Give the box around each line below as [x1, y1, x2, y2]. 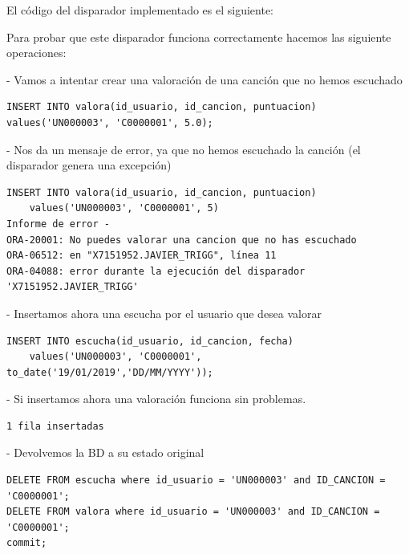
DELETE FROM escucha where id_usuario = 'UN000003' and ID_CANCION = [6, 475, 386, 487]
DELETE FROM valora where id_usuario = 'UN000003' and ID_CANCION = [6, 506, 380, 518]
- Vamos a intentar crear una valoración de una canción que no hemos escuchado [6, 71, 403, 88]
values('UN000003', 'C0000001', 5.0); [6, 116, 213, 128]
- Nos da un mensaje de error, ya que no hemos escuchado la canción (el [6, 141, 361, 157]
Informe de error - [6, 218, 110, 230]
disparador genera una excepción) [6, 157, 172, 173]
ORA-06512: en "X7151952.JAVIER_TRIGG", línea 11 [6, 250, 277, 262]
